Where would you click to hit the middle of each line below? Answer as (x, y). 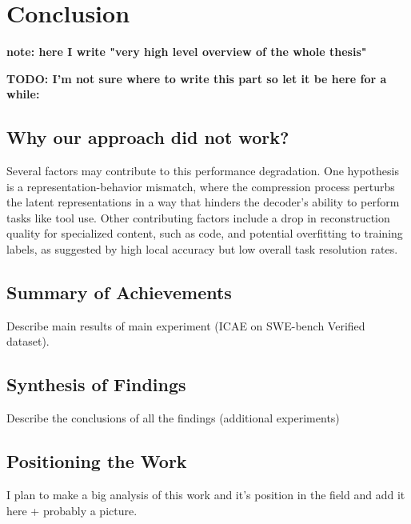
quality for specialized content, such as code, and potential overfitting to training (205, 233)
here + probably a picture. (72, 510)
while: (23, 94)
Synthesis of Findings (96, 384)
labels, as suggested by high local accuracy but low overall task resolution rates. (202, 249)
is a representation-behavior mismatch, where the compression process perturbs (201, 186)
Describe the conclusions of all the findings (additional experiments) (173, 418)
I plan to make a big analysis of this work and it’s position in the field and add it (206, 495)
